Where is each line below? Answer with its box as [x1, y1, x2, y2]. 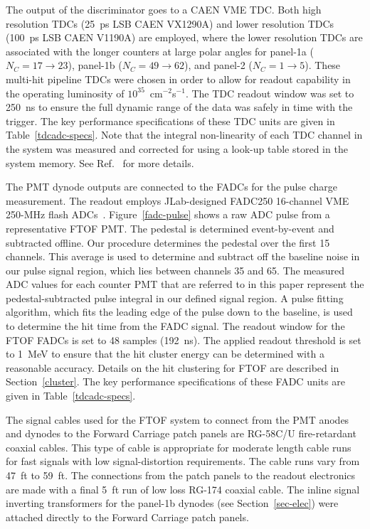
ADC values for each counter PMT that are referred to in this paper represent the [6, 277, 364, 292]
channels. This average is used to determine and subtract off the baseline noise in [6, 249, 360, 264]
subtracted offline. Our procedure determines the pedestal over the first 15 [6, 235, 330, 250]
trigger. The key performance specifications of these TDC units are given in [6, 113, 335, 128]
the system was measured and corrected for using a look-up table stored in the [6, 141, 348, 156]
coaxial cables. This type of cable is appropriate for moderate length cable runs [6, 439, 351, 454]
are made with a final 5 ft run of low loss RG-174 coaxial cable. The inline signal [6, 481, 360, 496]
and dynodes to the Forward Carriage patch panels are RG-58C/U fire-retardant [6, 426, 356, 441]
